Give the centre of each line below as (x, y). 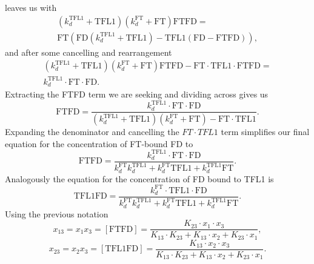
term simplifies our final (265, 132)
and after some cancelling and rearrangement (89, 52)
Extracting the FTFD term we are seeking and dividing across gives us (137, 94)
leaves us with (31, 7)
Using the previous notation (57, 213)
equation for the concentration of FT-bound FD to (99, 143)
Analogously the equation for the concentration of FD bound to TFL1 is (139, 178)
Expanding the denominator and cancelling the (92, 132)
